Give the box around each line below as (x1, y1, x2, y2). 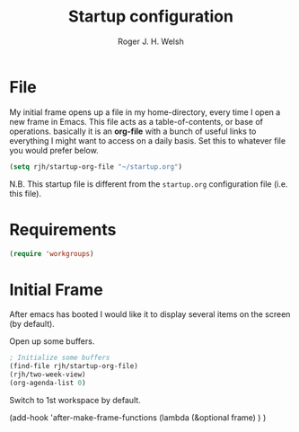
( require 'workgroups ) (9, 249, 94, 258)
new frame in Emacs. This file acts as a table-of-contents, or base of (9, 116, 263, 127)
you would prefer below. (9, 145, 99, 155)
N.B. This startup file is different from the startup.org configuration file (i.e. (9, 178, 288, 190)
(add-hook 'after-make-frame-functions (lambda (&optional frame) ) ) (9, 411, 267, 423)
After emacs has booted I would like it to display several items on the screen (9, 309, 291, 320)
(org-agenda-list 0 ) (9, 378, 87, 387)
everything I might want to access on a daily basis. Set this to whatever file (9, 135, 286, 145)
